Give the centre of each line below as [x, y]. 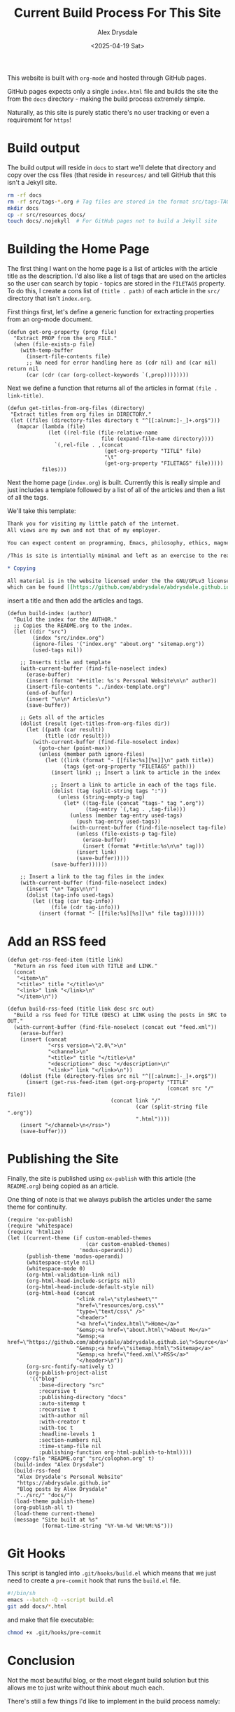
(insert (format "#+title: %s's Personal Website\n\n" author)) [121, 681]
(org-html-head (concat [60, 1293]
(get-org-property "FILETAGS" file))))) [164, 463]
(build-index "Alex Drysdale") [59, 1465]
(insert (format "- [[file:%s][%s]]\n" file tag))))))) [121, 914]
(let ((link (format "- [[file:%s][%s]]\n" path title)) [129, 761]
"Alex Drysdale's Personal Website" [70, 1477]
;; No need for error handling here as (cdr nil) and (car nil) [121, 363]
